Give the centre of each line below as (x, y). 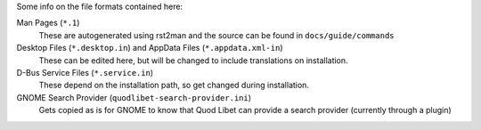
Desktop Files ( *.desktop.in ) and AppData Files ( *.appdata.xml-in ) (150, 48)
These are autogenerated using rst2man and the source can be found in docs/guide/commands (216, 35)
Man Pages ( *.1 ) (48, 23)
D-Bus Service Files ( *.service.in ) (85, 72)
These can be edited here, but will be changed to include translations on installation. (193, 60)
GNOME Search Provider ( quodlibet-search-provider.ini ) (134, 97)
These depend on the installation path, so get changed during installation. (174, 85)
